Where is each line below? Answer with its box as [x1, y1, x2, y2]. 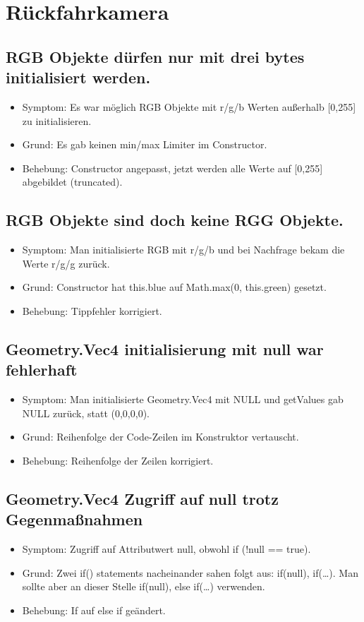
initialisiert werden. [6, 66, 151, 88]
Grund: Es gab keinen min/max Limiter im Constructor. [22, 137, 267, 152]
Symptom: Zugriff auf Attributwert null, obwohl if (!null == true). [22, 542, 311, 556]
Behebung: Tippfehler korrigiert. [22, 303, 162, 318]
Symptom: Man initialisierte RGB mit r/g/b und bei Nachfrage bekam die [22, 242, 345, 257]
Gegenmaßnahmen [6, 508, 143, 530]
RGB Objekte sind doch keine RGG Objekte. [6, 209, 344, 231]
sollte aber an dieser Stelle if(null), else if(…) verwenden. [22, 579, 265, 594]
